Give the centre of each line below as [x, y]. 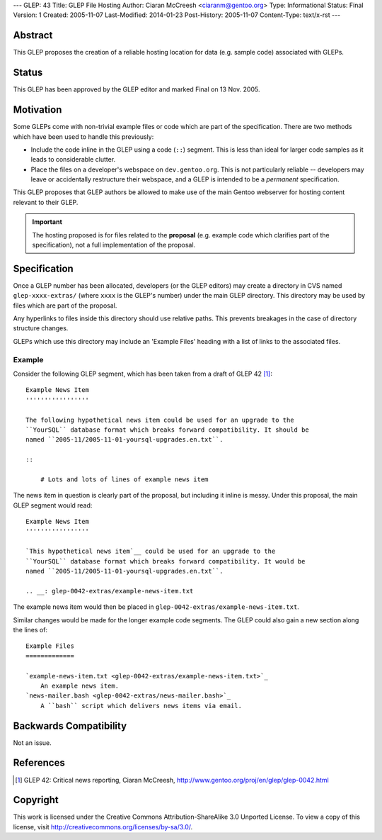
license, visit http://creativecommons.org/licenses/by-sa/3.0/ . [103, 827]
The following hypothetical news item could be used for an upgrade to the [160, 420]
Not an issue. [33, 743]
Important [47, 222]
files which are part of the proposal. [65, 306]
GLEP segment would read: [53, 505]
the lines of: [30, 630]
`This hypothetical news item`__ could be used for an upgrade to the [151, 551]
